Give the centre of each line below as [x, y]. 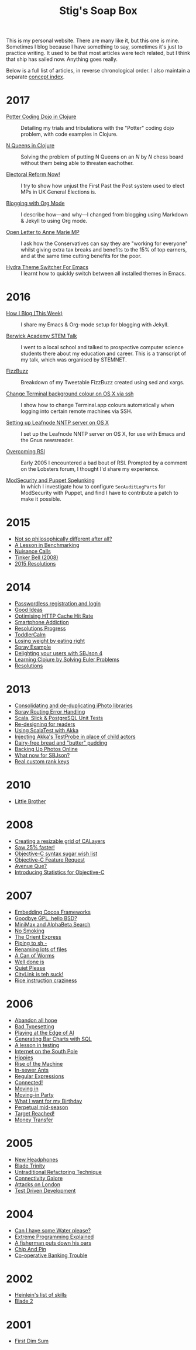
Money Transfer [34, 1120]
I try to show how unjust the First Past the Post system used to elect [102, 186]
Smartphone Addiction [42, 622]
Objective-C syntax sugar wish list [56, 853]
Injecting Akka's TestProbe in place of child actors [75, 736]
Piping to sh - [31, 943]
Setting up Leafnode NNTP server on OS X [58, 423]
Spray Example [33, 647]
